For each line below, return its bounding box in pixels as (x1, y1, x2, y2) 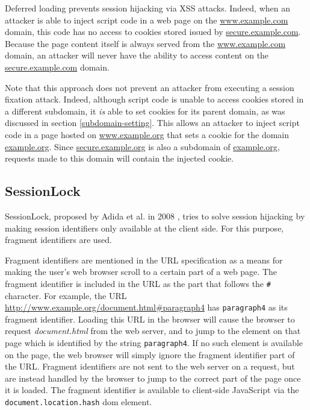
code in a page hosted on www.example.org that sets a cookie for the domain (5, 128, 290, 140)
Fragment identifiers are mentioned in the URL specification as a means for (5, 253, 283, 266)
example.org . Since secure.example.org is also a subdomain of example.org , (5, 140, 280, 153)
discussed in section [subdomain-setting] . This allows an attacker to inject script (5, 116, 300, 129)
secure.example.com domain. (5, 60, 110, 73)
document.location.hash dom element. (5, 396, 152, 408)
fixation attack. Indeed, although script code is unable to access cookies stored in (5, 93, 304, 106)
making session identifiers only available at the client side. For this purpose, (5, 221, 284, 234)
